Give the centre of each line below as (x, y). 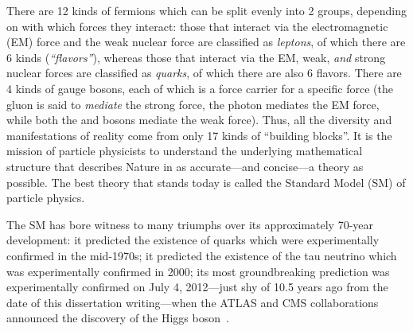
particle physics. (46, 198)
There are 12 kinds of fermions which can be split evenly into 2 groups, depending (206, 10)
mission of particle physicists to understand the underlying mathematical (185, 151)
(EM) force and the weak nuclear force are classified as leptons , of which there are (206, 42)
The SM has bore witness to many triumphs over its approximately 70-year (190, 224)
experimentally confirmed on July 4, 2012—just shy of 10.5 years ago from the (197, 287)
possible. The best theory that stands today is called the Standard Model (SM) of (206, 182)
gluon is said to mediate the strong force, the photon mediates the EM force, (193, 104)
